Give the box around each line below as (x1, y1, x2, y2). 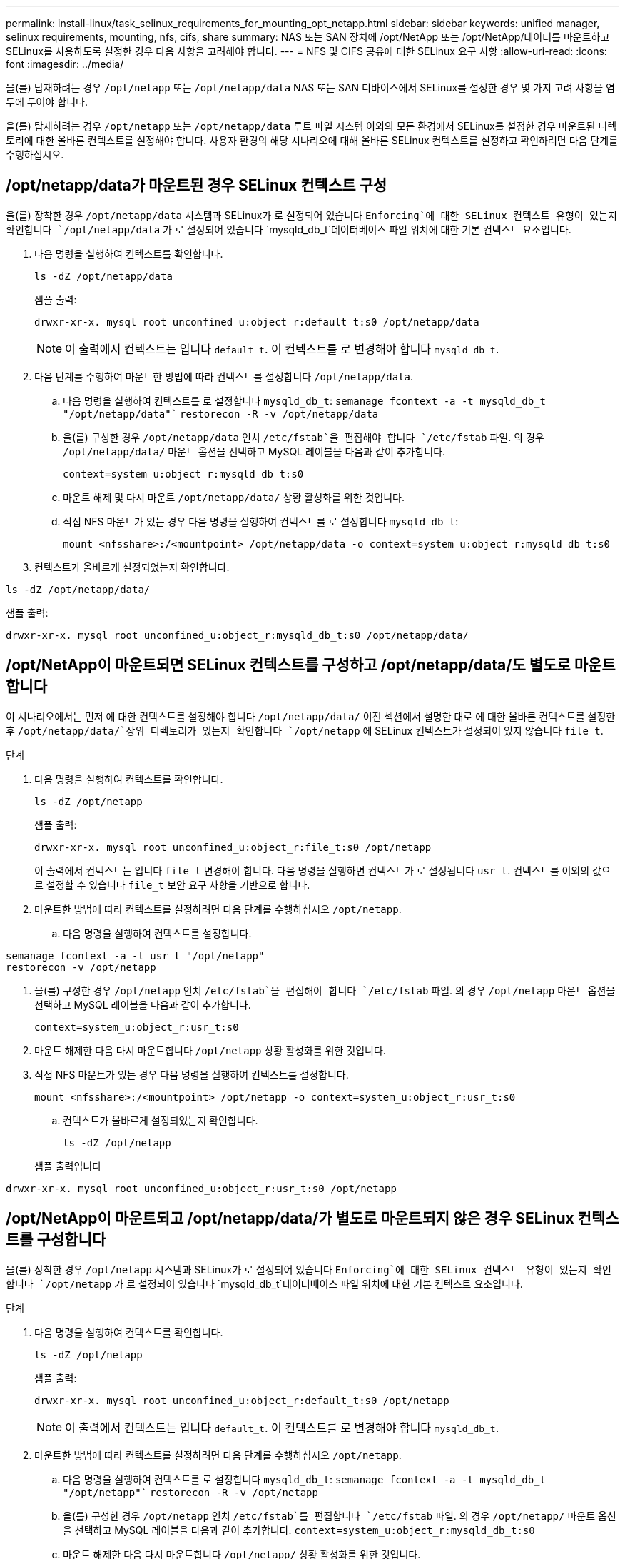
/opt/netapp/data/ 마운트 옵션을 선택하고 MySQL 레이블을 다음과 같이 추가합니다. (63, 445, 446, 458)
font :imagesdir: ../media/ (6, 58, 124, 70)
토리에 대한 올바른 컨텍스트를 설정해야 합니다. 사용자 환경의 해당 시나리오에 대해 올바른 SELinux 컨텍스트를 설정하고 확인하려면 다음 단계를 (6, 134, 619, 146)
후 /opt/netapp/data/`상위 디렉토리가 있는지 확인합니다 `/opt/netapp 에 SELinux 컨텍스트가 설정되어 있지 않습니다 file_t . (6, 724, 604, 737)
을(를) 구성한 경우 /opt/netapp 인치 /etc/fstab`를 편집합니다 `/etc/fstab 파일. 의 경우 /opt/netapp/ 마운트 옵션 (63, 1509, 616, 1522)
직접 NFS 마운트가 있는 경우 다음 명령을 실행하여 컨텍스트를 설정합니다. (34, 1068, 349, 1081)
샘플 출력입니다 (34, 1159, 102, 1172)
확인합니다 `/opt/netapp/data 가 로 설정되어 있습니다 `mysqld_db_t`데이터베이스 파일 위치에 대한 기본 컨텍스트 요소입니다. (6, 223, 571, 236)
